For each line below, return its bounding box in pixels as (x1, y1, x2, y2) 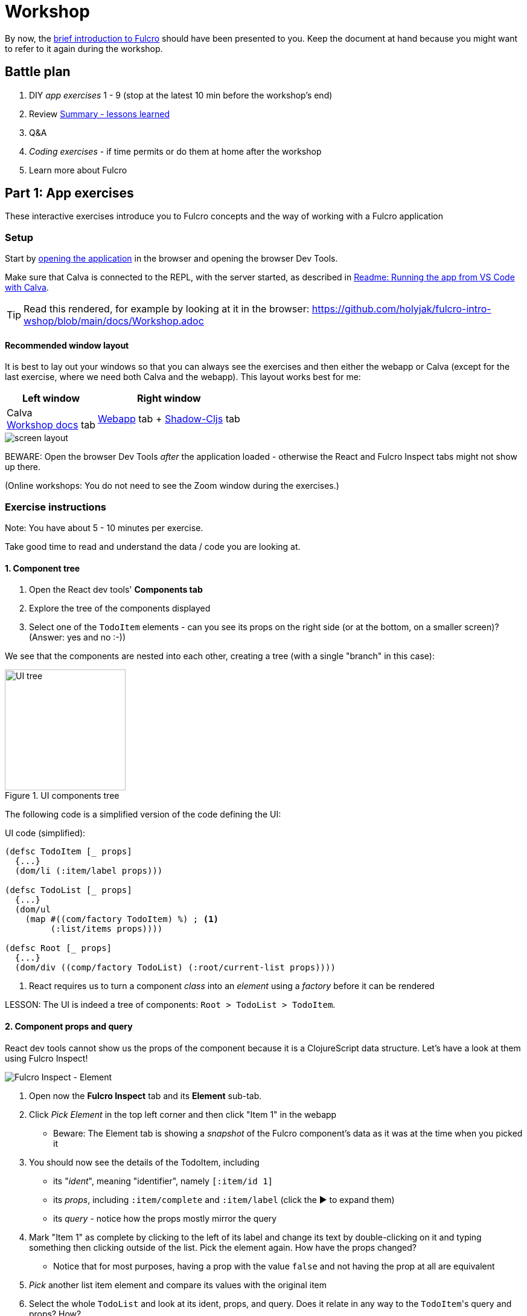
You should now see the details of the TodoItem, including (29, 1156, 260, 1167)
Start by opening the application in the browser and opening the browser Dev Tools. (5, 253, 338, 264)
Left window (22, 392, 80, 405)
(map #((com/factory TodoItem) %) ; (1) (25, 914, 219, 924)
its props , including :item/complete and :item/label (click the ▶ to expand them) (53, 1194, 395, 1205)
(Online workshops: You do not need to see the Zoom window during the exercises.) (5, 480, 339, 491)
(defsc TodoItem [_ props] (5, 847, 132, 857)
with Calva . (5, 282, 49, 293)
